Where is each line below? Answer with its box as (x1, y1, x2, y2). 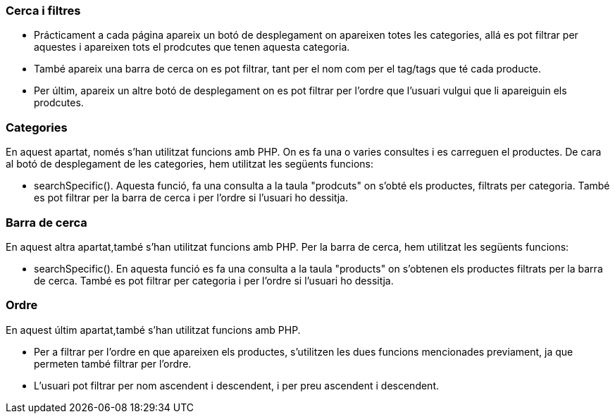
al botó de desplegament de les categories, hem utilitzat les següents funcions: (6, 158, 374, 170)
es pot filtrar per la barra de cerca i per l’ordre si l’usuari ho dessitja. (34, 192, 348, 204)
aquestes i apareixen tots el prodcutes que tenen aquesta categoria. (34, 41, 350, 54)
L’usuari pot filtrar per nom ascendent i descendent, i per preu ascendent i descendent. (34, 379, 440, 392)
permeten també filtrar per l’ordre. (34, 357, 192, 370)
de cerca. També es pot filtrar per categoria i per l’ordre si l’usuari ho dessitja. (34, 274, 394, 287)
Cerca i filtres (6, 4, 81, 18)
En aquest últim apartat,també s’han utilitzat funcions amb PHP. (6, 323, 301, 336)
